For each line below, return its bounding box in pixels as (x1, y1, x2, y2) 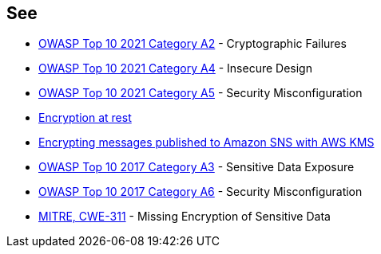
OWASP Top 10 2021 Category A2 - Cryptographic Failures (38, 37, 347, 51)
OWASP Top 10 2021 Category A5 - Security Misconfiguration (38, 86, 363, 100)
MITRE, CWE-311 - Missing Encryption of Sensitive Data (38, 209, 331, 224)
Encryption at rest (38, 111, 132, 125)
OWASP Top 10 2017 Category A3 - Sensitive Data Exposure (38, 160, 355, 174)
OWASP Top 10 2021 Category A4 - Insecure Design (38, 61, 312, 76)
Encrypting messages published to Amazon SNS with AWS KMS (38, 135, 375, 150)
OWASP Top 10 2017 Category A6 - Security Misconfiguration (38, 185, 363, 199)
